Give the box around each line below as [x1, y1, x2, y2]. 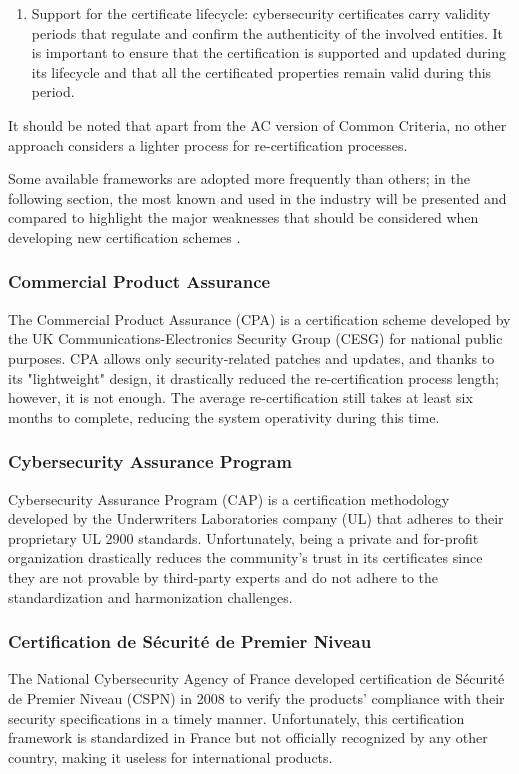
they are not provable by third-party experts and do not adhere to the [8, 566, 439, 587]
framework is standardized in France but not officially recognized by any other [8, 727, 488, 748]
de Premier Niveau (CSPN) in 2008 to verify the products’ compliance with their [8, 687, 505, 708]
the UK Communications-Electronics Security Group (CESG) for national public [8, 328, 503, 349]
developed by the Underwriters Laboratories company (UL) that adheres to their [8, 508, 504, 529]
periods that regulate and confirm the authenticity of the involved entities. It [31, 22, 504, 43]
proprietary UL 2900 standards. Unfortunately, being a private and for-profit [8, 527, 479, 548]
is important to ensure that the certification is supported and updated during [31, 42, 507, 63]
